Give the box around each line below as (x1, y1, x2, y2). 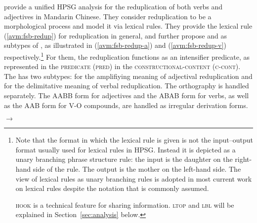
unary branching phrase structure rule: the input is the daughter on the (15, 154, 233, 164)
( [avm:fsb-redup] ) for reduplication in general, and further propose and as (4, 30, 227, 40)
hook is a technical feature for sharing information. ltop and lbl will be (15, 199, 234, 210)
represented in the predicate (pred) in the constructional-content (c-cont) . (4, 61, 241, 72)
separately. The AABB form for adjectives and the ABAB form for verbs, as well (4, 90, 249, 100)
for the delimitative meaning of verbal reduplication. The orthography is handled (4, 80, 249, 91)
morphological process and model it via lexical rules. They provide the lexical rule (4, 21, 253, 31)
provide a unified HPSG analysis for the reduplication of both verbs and (4, 1, 223, 11)
